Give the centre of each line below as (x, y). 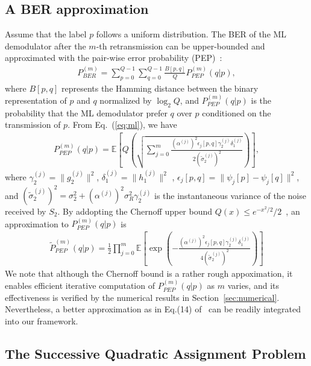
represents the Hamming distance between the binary (160, 88)
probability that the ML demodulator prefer (86, 112)
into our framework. (42, 321)
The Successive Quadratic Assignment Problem (155, 354)
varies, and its (253, 286)
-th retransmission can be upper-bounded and (181, 46)
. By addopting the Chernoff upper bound (135, 211)
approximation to (37, 223)
